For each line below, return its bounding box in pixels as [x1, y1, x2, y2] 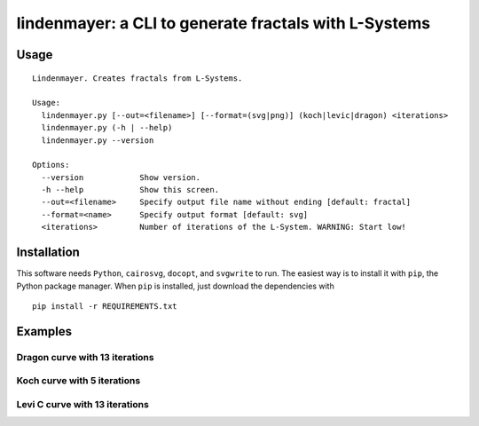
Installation [16, 245, 80, 260]
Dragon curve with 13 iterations [16, 351, 154, 363]
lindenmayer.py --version [41, 135, 154, 146]
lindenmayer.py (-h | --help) [41, 122, 173, 133]
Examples [16, 324, 73, 339]
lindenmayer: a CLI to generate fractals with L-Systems [16, 13, 430, 33]
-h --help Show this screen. [41, 185, 220, 195]
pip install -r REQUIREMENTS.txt [32, 301, 177, 311]
